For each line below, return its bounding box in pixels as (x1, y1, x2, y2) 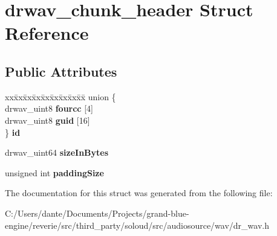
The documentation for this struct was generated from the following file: (5, 187, 273, 199)
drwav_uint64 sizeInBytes (5, 146, 109, 159)
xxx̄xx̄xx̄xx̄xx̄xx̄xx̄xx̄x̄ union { (5, 90, 116, 103)
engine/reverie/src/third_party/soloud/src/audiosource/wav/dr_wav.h (5, 218, 269, 231)
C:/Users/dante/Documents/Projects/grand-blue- (5, 206, 189, 219)
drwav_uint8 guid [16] (5, 113, 90, 126)
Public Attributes (5, 62, 117, 80)
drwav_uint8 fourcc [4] (5, 102, 93, 115)
